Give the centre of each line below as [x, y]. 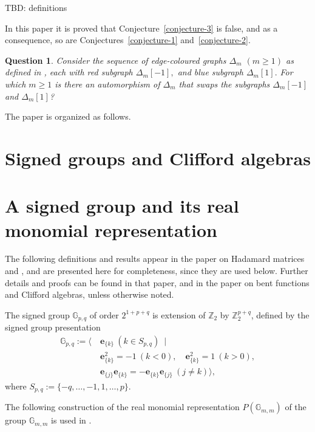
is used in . [71, 420]
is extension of [179, 314]
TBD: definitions [36, 7]
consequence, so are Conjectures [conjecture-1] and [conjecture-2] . [128, 40]
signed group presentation [53, 327]
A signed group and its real [122, 206]
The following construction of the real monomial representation [122, 407]
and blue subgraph [210, 72]
